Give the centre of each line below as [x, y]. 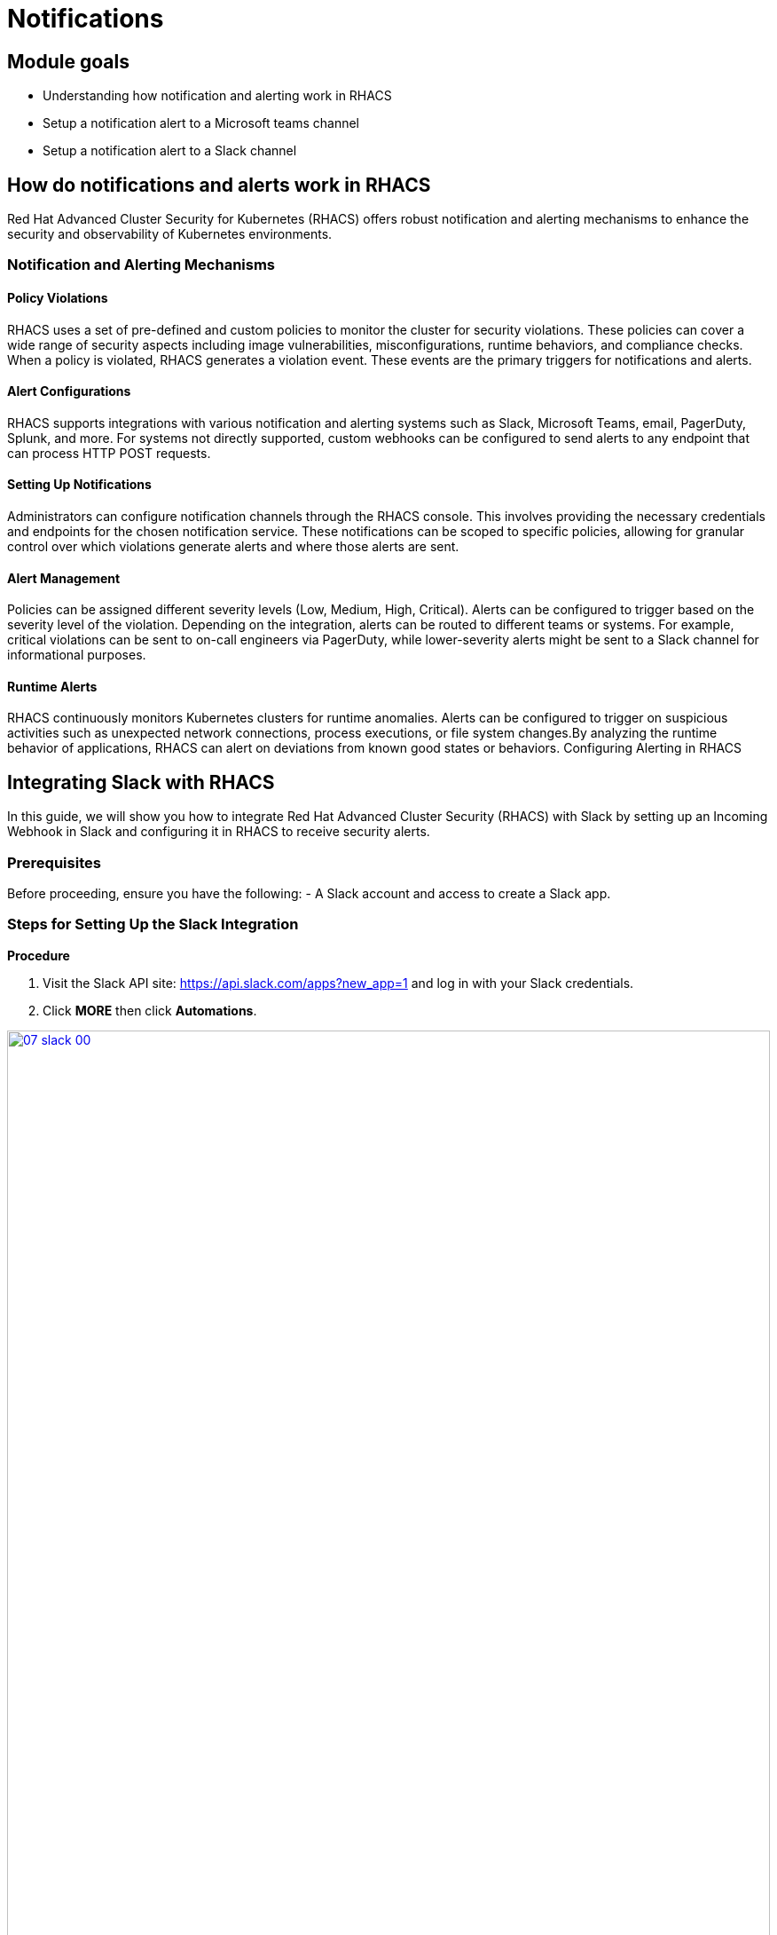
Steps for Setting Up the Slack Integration [153, 924]
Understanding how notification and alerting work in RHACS [217, 96]
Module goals [68, 61]
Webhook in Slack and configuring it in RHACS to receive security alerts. [219, 832]
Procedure [39, 955]
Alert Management [64, 578]
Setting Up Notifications [79, 485]
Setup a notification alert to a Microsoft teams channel [201, 123]
